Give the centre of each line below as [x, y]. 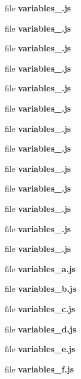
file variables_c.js [40, 308]
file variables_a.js [40, 268]
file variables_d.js [41, 329]
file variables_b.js [41, 289]
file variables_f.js [39, 369]
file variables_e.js [40, 349]
